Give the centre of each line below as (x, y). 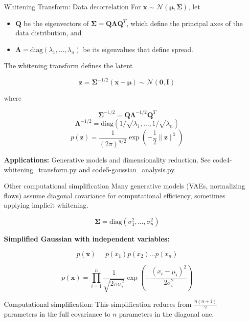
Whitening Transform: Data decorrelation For (72, 6)
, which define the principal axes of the (185, 23)
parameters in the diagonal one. (167, 313)
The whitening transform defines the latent (68, 66)
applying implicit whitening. (46, 205)
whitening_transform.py (40, 169)
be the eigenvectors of (56, 23)
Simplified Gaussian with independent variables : (87, 238)
